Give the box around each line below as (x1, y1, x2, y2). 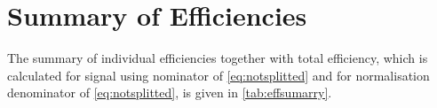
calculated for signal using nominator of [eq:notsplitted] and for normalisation (7, 66, 430, 84)
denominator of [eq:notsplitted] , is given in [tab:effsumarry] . (7, 83, 332, 102)
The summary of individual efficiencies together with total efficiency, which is (7, 49, 428, 67)
